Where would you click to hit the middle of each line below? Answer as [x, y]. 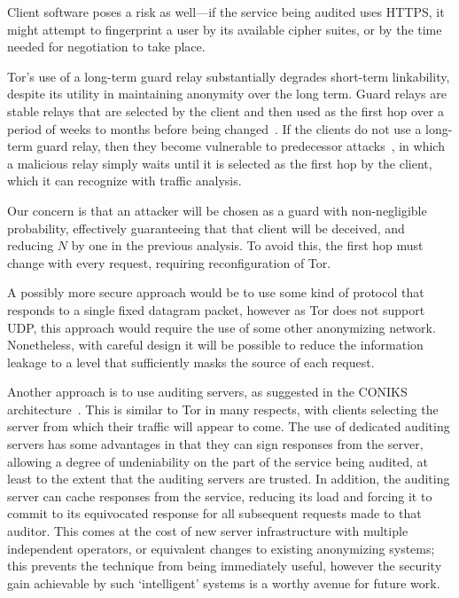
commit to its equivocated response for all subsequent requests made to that [214, 513]
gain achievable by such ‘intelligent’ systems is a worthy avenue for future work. [224, 582]
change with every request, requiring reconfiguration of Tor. [169, 262]
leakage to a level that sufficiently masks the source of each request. [191, 362]
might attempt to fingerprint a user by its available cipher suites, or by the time [225, 29]
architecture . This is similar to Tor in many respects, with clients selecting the [223, 409]
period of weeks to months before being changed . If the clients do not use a [214, 128]
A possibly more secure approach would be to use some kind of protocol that [216, 292]
